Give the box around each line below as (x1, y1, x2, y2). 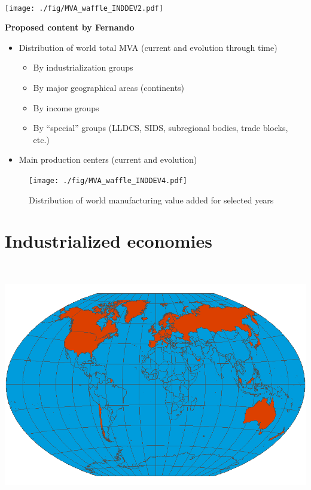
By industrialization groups (33, 61, 133, 74)
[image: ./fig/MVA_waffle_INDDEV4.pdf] (29, 176, 187, 185)
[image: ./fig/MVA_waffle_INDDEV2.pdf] (5, 4, 163, 13)
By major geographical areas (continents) (33, 81, 185, 94)
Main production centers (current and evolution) (19, 153, 197, 166)
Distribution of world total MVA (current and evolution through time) (19, 41, 278, 53)
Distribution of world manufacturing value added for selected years (29, 193, 274, 206)
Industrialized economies (5, 229, 212, 253)
